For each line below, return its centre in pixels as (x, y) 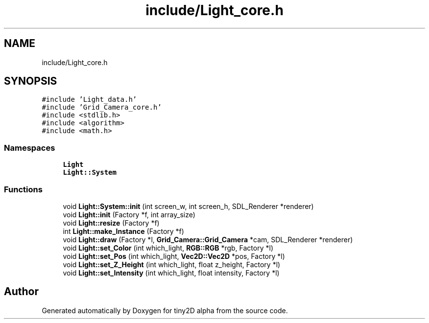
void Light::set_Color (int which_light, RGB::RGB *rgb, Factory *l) (168, 248)
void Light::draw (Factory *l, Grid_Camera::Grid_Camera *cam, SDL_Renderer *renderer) (208, 239)
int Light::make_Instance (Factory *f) (123, 231)
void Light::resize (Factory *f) (111, 223)
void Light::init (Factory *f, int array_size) (129, 214)
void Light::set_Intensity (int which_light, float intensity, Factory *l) (171, 273)
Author (21, 292)
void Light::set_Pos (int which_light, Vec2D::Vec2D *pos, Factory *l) (174, 256)
